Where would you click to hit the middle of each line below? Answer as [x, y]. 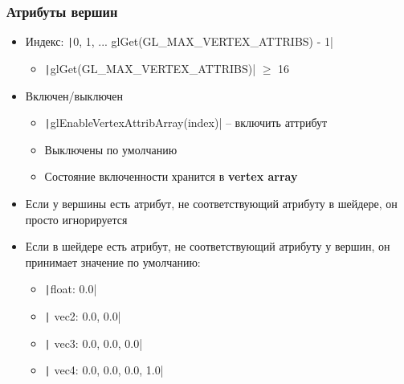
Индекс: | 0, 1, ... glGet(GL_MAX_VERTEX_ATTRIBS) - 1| [179, 41]
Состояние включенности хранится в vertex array [171, 176]
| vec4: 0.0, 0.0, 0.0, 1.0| [104, 370]
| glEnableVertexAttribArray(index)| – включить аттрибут [186, 123]
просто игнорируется [76, 219]
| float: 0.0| [71, 289]
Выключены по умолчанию [111, 149]
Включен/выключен [74, 95]
